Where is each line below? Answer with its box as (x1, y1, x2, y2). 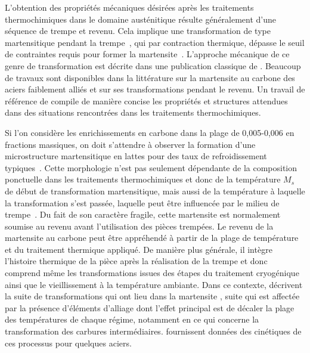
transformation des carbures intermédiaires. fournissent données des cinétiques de (5, 325, 302, 337)
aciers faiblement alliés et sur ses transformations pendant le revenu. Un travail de (5, 83, 305, 95)
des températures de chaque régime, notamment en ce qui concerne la (5, 313, 259, 326)
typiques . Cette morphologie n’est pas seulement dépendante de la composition (5, 161, 297, 174)
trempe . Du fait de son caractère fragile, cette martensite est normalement (5, 208, 281, 221)
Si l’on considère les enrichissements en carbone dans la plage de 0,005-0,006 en (5, 126, 294, 138)
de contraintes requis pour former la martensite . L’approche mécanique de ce (5, 48, 290, 60)
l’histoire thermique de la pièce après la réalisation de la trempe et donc (5, 255, 268, 267)
